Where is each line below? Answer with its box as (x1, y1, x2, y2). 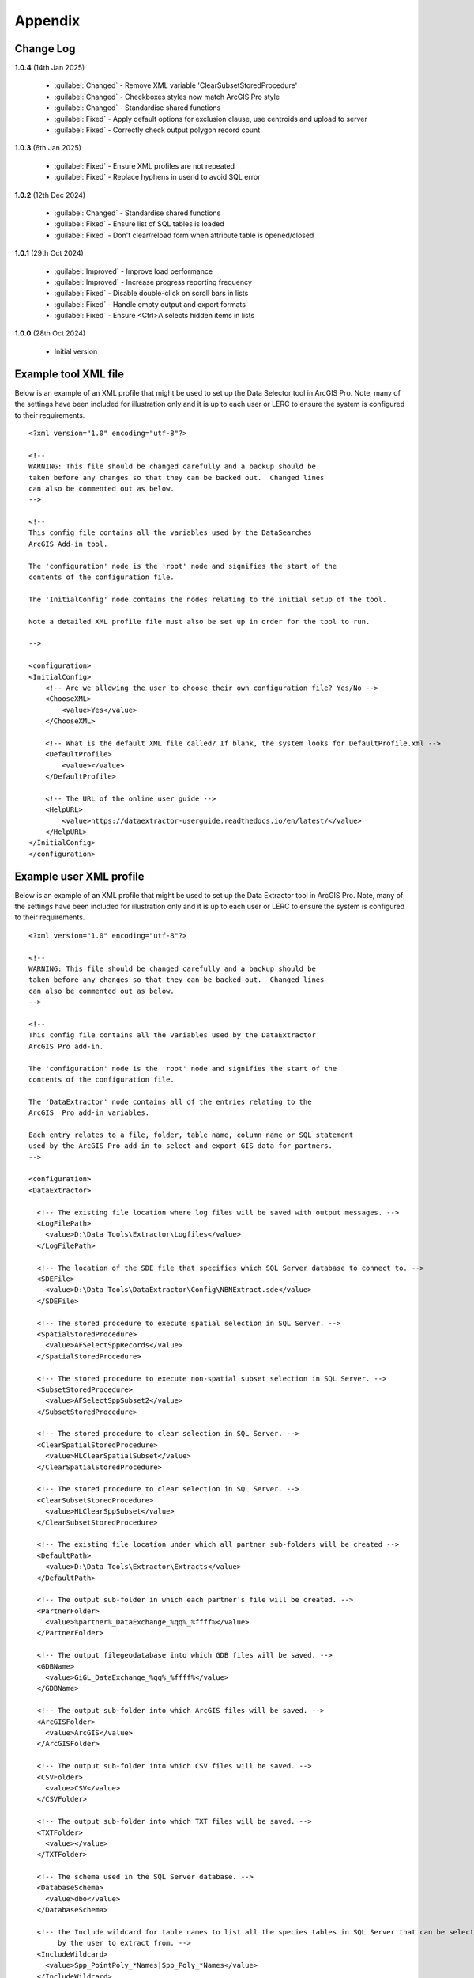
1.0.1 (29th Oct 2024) (14, 248, 85, 258)
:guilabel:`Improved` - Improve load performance (54, 266, 213, 276)
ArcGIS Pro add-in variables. (28, 1108, 150, 1117)
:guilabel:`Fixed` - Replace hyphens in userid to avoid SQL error (54, 172, 261, 182)
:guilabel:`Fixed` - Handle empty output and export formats (54, 299, 246, 309)
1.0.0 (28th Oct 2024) (14, 328, 86, 338)
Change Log (14, 42, 76, 55)
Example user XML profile (14, 870, 145, 883)
